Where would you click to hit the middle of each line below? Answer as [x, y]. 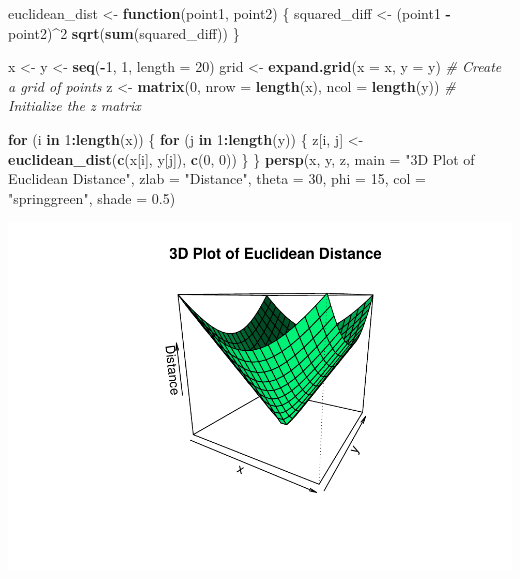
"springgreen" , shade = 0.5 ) [92, 197]
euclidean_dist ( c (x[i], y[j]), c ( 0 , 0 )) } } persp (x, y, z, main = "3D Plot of [241, 158]
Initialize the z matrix [74, 105]
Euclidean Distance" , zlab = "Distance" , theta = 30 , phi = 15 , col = [217, 178]
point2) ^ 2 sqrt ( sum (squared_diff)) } [124, 32]
